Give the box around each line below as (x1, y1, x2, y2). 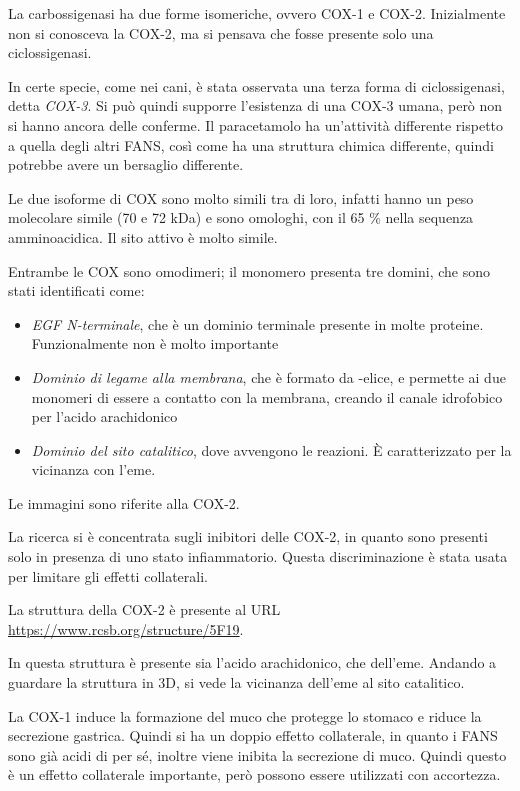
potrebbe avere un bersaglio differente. (8, 154, 244, 175)
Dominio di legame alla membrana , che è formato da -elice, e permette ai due (31, 366, 506, 387)
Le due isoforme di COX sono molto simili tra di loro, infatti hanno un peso (8, 187, 474, 208)
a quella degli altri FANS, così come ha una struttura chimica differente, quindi (8, 134, 494, 155)
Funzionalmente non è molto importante (31, 333, 279, 354)
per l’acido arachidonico (31, 406, 178, 427)
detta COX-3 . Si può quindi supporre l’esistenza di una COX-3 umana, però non (8, 95, 503, 116)
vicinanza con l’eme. (31, 459, 156, 480)
